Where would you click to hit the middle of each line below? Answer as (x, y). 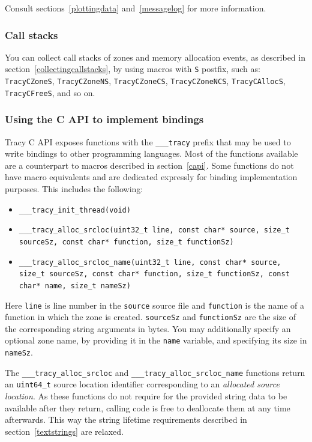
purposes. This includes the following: (74, 189)
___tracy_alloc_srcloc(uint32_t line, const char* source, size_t (154, 230)
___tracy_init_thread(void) (75, 210)
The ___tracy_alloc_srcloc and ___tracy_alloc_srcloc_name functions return (155, 372)
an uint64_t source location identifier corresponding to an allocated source (142, 384)
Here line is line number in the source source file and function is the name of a (155, 305)
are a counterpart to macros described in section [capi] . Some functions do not (149, 165)
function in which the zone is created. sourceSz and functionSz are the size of (150, 317)
